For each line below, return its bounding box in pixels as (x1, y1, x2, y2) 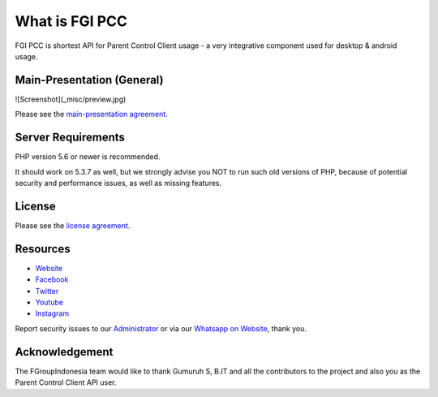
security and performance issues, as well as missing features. (15, 178, 222, 188)
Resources (15, 242, 71, 256)
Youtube (35, 297, 64, 307)
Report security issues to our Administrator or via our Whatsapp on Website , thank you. (15, 323, 307, 333)
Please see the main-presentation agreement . (15, 110, 168, 119)
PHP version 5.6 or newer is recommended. (15, 152, 161, 162)
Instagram (35, 309, 69, 318)
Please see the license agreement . (15, 220, 131, 231)
